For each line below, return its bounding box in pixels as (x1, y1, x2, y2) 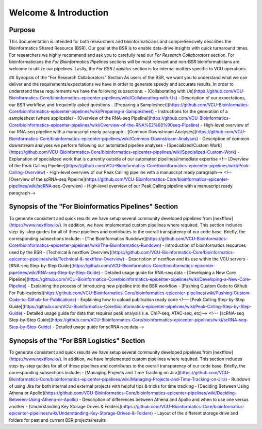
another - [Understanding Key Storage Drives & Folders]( (9, 403, 123, 409)
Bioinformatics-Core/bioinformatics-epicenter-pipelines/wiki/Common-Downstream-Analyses (9, 136, 196, 142)
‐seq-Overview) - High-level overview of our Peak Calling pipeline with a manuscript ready (51, 183, 233, 189)
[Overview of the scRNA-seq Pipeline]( (9, 176, 87, 182)
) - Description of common (196, 136, 250, 142)
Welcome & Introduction (9, 7, 109, 18)
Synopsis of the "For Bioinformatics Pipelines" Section (9, 203, 178, 211)
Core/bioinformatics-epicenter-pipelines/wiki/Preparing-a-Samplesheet (9, 108, 153, 114)
